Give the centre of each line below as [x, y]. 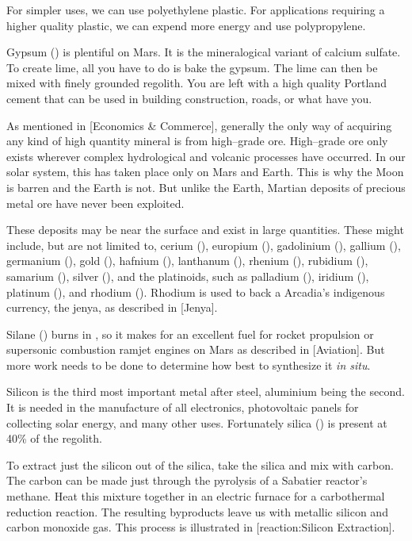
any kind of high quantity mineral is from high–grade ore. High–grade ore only [197, 141]
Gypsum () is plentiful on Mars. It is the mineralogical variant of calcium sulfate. [204, 52]
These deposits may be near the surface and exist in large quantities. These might [205, 230]
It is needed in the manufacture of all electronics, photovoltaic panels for [183, 407]
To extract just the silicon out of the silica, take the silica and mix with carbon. [200, 464]
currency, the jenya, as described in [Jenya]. [112, 307]
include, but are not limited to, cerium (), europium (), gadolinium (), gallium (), [204, 245]
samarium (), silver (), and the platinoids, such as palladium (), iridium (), [188, 276]
